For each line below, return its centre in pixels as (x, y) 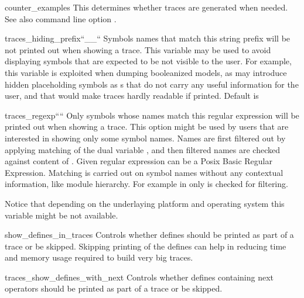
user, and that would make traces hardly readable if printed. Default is (132, 96)
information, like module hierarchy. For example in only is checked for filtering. (146, 184)
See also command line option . (61, 18)
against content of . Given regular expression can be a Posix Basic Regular (139, 161)
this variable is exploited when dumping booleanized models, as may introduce (146, 72)
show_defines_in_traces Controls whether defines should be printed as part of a (149, 235)
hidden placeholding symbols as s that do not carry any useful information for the (152, 84)
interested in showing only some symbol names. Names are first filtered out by (145, 138)
